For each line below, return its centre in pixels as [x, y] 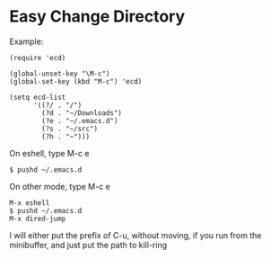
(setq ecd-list [38, 97]
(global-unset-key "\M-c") [60, 74]
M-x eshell [30, 203]
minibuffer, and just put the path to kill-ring [88, 245]
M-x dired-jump [38, 219]
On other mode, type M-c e [60, 186]
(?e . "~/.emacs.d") [80, 121]
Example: [26, 41]
